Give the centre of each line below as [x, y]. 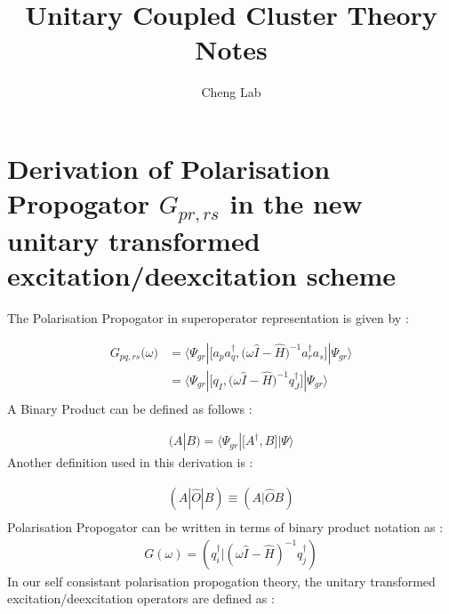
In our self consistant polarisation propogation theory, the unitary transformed [221, 581]
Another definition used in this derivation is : [130, 462]
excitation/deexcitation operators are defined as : [141, 598]
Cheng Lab [231, 92]
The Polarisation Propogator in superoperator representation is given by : [208, 318]
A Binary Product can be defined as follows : [130, 408]
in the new [296, 203]
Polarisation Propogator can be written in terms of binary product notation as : [225, 527]
